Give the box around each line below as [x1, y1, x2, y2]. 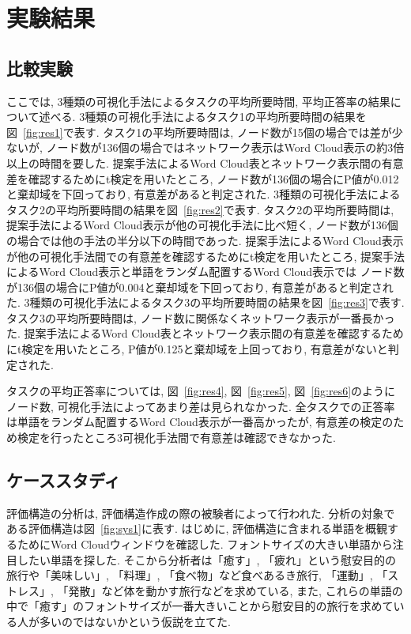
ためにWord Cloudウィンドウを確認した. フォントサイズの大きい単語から [17, 536, 393, 553]
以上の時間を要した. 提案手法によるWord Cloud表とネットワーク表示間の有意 [6, 154, 404, 171]
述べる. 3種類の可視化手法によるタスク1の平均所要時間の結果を [39, 108, 367, 125]
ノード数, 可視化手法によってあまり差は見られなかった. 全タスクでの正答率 [6, 398, 395, 414]
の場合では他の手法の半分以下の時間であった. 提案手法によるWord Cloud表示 [6, 232, 404, 248]
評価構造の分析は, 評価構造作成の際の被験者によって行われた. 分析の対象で [6, 504, 395, 521]
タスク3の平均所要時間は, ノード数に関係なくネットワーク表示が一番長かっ [6, 309, 395, 326]
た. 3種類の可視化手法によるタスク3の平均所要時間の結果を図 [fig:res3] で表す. [6, 294, 405, 311]
